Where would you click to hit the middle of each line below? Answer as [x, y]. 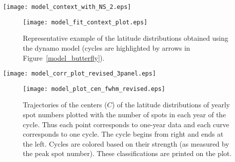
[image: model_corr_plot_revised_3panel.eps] [79, 74]
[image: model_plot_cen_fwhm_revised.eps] [94, 89]
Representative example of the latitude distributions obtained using [126, 38]
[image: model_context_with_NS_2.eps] [67, 7]
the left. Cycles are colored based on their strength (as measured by [126, 143]
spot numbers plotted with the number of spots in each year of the [124, 114]
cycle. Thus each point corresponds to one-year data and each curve [126, 124]
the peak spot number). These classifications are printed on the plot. [127, 153]
